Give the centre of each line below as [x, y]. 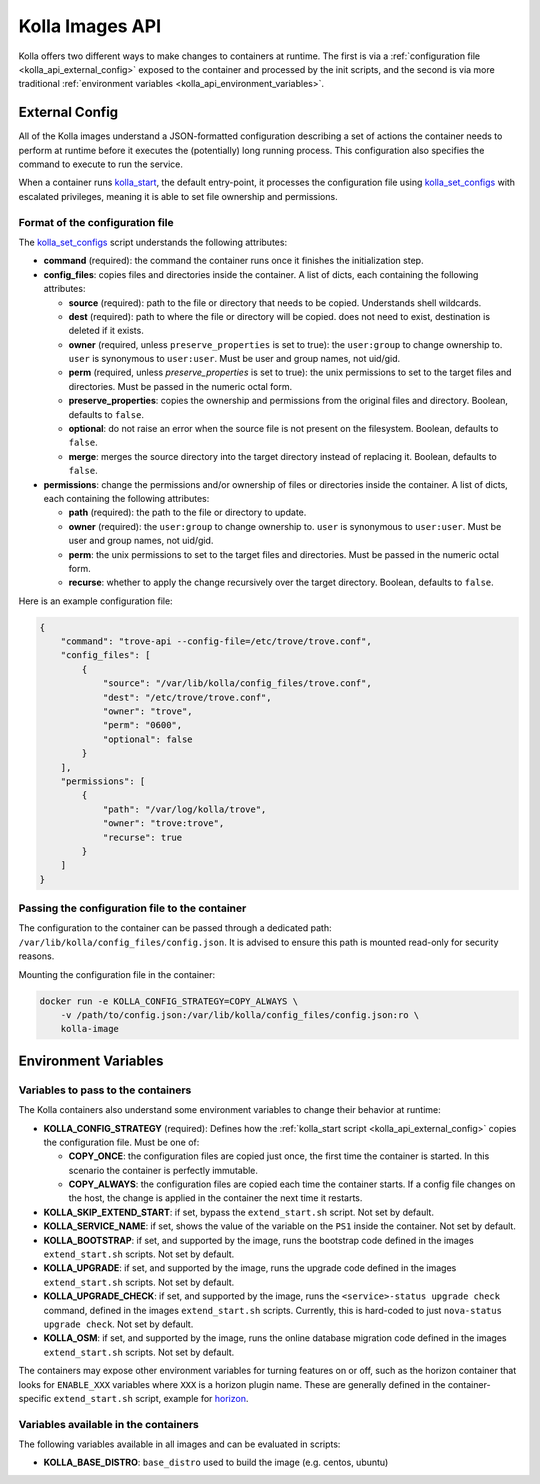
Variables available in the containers [108, 1424]
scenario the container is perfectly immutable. [163, 1170]
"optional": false [148, 739]
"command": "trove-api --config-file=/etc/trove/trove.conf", [216, 641]
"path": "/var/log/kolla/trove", [184, 809]
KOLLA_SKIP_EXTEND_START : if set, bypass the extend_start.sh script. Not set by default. [239, 1212]
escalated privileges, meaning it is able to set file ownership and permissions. [178, 196]
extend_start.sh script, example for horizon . [151, 1398]
